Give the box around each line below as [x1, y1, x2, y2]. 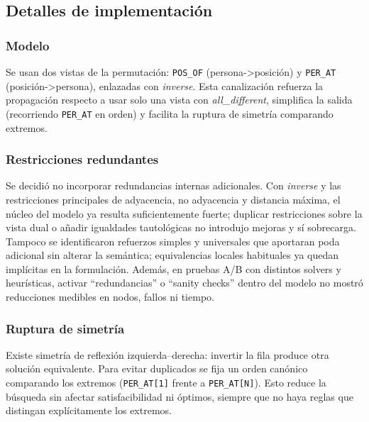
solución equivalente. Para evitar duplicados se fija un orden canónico [6, 361, 308, 376]
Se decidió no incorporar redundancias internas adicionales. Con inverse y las [6, 178, 341, 193]
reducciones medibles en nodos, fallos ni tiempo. [6, 289, 214, 304]
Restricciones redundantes [6, 150, 159, 168]
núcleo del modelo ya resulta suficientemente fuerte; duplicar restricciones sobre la [6, 206, 363, 221]
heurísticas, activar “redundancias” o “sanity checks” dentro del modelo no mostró [6, 275, 363, 290]
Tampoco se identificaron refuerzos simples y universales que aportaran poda [6, 233, 340, 248]
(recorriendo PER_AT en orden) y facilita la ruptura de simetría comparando [6, 106, 334, 121]
